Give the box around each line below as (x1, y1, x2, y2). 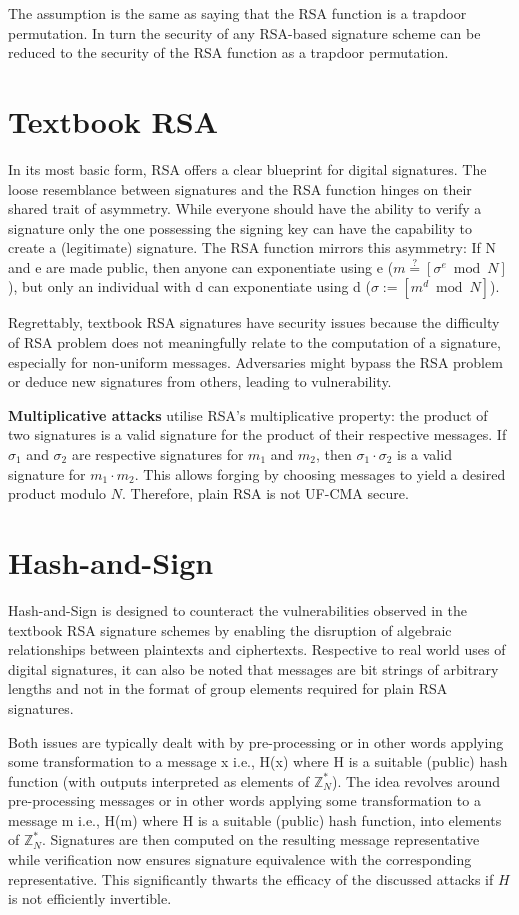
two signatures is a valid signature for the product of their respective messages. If (8, 424, 507, 445)
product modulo (8, 483, 107, 504)
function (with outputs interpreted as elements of (8, 770, 310, 791)
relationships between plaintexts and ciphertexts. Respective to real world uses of (8, 639, 506, 660)
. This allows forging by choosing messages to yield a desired (134, 463, 506, 484)
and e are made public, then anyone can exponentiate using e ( (8, 256, 394, 277)
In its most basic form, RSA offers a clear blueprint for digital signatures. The (8, 158, 487, 179)
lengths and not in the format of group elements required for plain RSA (8, 678, 448, 699)
